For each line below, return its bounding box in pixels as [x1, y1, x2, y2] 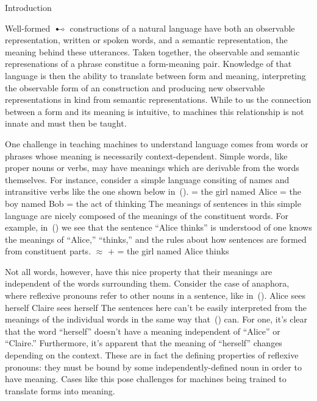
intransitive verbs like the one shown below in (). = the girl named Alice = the [5, 185, 302, 198]
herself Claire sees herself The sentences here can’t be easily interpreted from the [5, 301, 307, 313]
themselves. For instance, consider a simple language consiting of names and [5, 173, 290, 186]
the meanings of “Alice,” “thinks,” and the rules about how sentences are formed [5, 232, 307, 245]
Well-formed [5, 21, 51, 34]
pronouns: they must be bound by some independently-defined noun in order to [5, 360, 302, 373]
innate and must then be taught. [5, 117, 127, 130]
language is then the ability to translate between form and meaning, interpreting [5, 69, 306, 82]
